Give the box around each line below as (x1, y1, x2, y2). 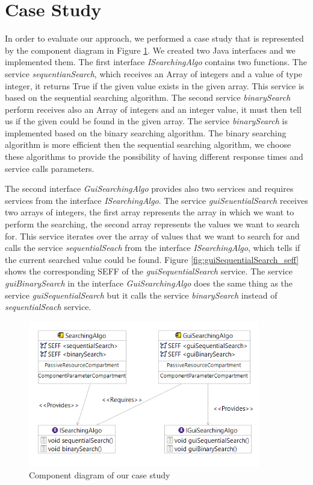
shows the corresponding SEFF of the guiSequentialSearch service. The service (5, 265, 293, 277)
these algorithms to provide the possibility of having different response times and (5, 150, 303, 163)
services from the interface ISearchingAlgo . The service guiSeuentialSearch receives (5, 194, 308, 206)
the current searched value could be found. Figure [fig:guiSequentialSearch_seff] (5, 253, 299, 265)
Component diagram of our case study (29, 468, 170, 481)
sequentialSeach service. (5, 300, 91, 313)
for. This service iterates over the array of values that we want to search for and (5, 229, 300, 242)
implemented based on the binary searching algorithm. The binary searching (5, 126, 287, 139)
